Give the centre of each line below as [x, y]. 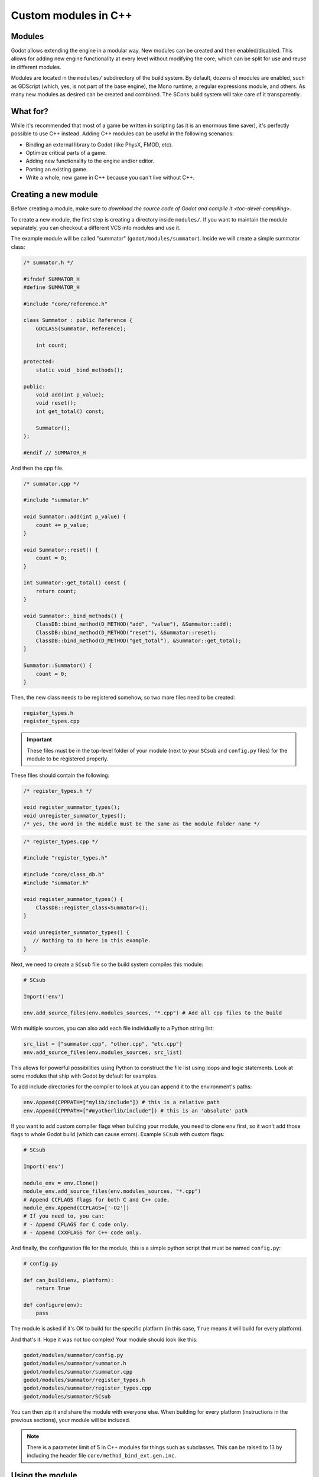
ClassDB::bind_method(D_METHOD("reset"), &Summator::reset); [126, 632]
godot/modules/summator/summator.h [75, 1364]
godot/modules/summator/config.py [73, 1355]
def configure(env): [53, 1305]
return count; [56, 591]
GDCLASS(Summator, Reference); [81, 328]
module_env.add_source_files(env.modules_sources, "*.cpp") [112, 1191]
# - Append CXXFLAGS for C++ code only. [82, 1233]
